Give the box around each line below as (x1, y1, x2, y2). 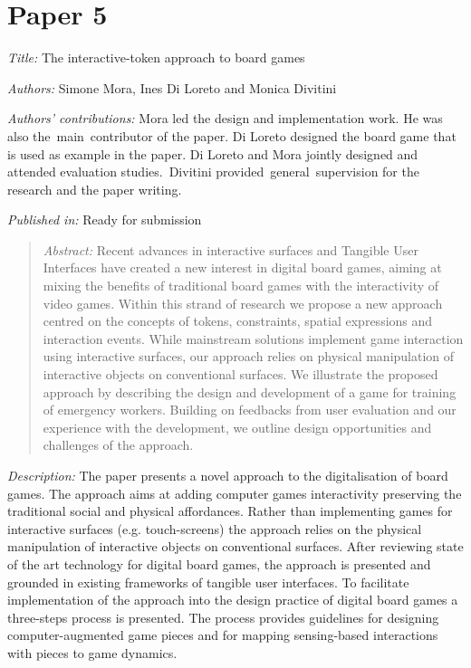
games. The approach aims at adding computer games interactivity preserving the (7, 483, 462, 502)
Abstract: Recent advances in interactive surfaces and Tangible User (43, 240, 418, 259)
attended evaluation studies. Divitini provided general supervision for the (7, 162, 419, 181)
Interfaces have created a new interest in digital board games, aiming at (43, 258, 442, 277)
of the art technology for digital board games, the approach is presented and (7, 554, 431, 573)
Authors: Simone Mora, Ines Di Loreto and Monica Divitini (7, 78, 337, 97)
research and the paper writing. (7, 179, 182, 198)
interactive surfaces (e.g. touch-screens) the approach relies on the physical (7, 519, 422, 538)
